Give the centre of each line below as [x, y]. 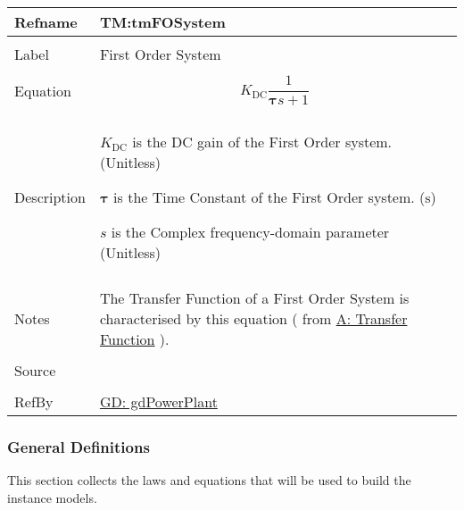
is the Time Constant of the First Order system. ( [269, 196]
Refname [46, 22]
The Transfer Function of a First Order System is [254, 297]
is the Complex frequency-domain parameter [250, 231]
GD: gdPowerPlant [158, 401]
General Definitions [79, 446]
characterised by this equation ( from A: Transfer [253, 318]
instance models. [52, 497]
